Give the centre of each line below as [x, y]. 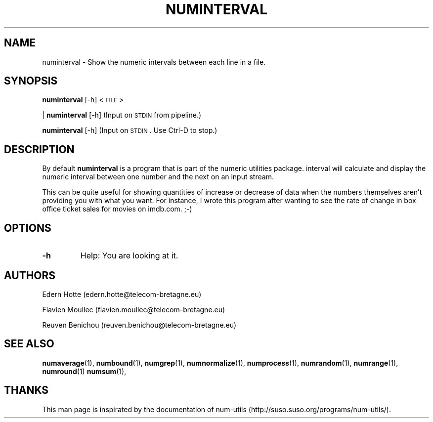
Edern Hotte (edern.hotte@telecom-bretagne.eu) [122, 294]
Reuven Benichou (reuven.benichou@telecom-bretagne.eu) [139, 325]
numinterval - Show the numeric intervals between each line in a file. [154, 62]
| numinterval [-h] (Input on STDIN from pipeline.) [122, 115]
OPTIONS [28, 228]
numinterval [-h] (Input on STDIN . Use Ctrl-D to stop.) [130, 130]
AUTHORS [30, 275]
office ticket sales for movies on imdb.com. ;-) [117, 209]
